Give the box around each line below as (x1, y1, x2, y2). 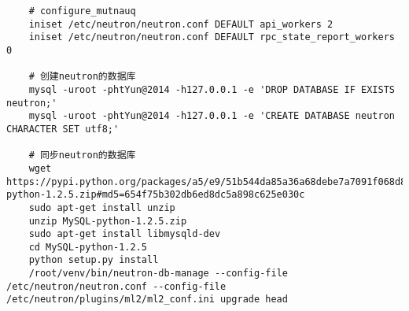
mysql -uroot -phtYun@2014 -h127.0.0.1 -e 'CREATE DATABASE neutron (28, 110, 395, 122)
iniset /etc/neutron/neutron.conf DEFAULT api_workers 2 (28, 18, 333, 30)
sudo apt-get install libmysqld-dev (28, 228, 221, 240)
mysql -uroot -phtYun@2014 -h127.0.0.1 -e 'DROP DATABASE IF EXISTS (28, 83, 395, 95)
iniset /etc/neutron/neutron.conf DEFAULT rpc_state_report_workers (28, 31, 395, 43)
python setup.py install (28, 254, 159, 266)
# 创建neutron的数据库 (28, 71, 136, 83)
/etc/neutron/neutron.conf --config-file (6, 280, 227, 292)
